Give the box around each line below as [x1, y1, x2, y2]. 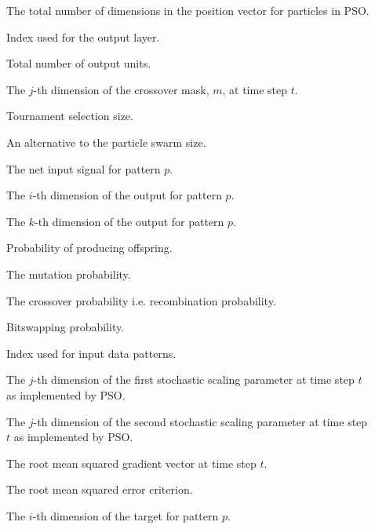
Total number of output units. [6, 55, 151, 71]
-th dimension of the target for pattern [32, 507, 219, 524]
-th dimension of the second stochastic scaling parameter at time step [33, 413, 368, 429]
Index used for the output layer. [6, 28, 160, 45]
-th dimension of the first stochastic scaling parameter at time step [33, 371, 355, 388]
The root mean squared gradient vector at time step [6, 454, 257, 471]
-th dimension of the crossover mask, [33, 81, 209, 97]
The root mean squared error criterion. [6, 481, 193, 498]
